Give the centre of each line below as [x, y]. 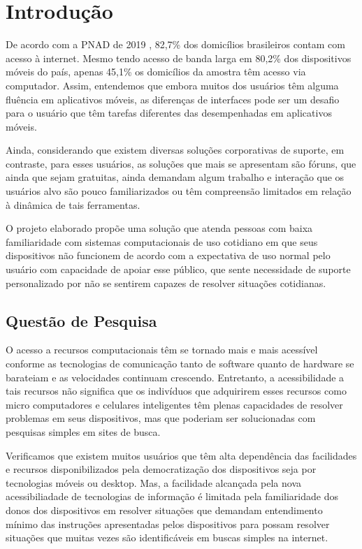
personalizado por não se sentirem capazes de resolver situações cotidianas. [166, 283]
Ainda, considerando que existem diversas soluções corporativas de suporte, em [175, 150]
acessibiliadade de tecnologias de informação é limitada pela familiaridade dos [172, 496]
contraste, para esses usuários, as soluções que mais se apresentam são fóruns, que [181, 163]
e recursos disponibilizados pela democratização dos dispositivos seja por [161, 469]
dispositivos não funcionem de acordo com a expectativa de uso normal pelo [168, 255]
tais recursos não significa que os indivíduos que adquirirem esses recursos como [176, 391]
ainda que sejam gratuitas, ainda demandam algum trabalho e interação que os [175, 177]
